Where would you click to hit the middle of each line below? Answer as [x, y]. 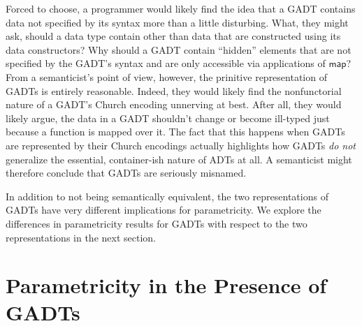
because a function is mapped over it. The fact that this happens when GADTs [175, 132]
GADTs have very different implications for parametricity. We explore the [164, 210]
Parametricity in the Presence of [166, 285]
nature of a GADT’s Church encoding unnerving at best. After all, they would [174, 104]
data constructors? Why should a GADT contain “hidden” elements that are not [179, 49]
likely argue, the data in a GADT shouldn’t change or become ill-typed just [168, 118]
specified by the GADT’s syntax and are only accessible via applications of [166, 63]
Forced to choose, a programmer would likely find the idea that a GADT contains [181, 8]
